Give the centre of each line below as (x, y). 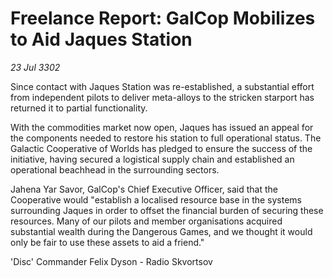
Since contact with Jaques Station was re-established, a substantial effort (162, 86)
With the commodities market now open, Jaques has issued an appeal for (162, 127)
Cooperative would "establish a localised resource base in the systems (156, 199)
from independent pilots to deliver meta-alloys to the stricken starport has (162, 97)
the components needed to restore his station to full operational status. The (166, 138)
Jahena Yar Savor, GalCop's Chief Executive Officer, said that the (144, 189)
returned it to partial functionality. (79, 108)
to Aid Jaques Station (101, 39)
